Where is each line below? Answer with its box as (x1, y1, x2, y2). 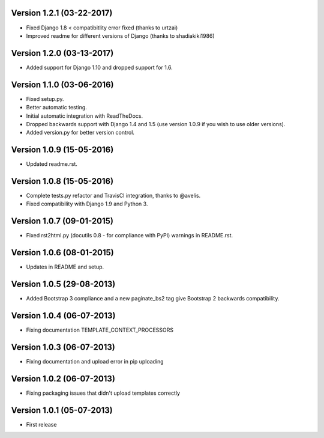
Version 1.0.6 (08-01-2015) (11, 248, 114, 258)
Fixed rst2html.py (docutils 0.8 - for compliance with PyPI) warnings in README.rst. (26, 232, 233, 239)
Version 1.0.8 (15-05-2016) (11, 176, 114, 186)
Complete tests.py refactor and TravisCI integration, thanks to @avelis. (26, 192, 201, 199)
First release (26, 421, 57, 428)
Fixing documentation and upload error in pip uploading (26, 358, 164, 365)
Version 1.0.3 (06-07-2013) (11, 342, 115, 352)
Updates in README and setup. (26, 263, 104, 270)
